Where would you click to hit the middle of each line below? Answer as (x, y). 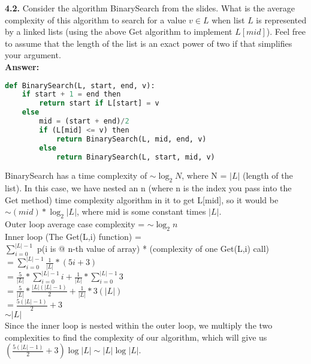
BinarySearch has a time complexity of (76, 175)
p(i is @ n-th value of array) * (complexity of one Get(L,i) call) (153, 249)
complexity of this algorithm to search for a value (96, 19)
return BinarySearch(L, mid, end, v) (131, 139)
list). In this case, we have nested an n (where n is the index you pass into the (148, 188)
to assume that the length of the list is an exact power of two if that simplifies (149, 43)
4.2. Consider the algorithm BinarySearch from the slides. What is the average (150, 8)
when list (228, 19)
